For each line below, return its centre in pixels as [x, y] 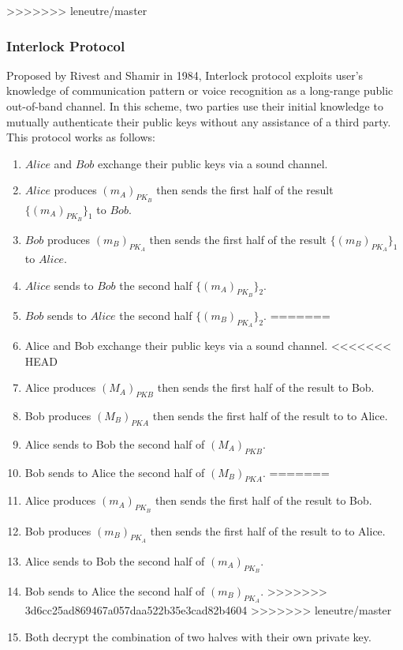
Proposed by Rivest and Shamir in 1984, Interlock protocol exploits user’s [185, 75]
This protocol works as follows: [81, 137]
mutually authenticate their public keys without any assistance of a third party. [199, 121]
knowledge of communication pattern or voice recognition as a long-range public [200, 90]
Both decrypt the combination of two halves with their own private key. [198, 636]
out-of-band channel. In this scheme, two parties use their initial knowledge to [195, 106]
